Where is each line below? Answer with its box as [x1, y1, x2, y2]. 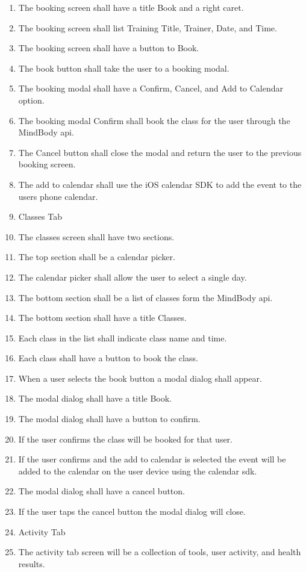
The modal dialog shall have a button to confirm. [18, 412, 201, 425]
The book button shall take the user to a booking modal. [18, 61, 230, 74]
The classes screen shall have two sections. [18, 230, 175, 243]
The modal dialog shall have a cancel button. [18, 485, 185, 497]
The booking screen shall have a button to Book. [18, 42, 199, 54]
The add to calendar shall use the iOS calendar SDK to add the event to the [18, 178, 302, 190]
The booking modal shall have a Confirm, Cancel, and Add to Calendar [18, 82, 284, 95]
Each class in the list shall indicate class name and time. [18, 331, 227, 344]
